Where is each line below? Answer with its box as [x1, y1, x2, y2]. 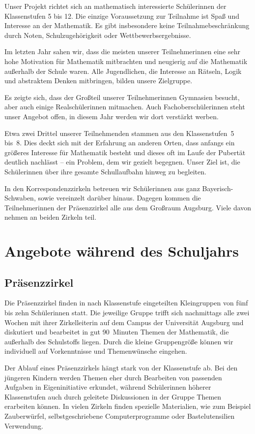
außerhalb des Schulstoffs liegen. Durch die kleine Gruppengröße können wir [4, 336, 233, 346]
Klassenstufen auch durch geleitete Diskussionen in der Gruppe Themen [4, 391, 222, 401]
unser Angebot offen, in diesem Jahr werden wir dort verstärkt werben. [4, 111, 219, 121]
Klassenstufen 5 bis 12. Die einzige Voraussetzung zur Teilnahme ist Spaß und [4, 10, 239, 21]
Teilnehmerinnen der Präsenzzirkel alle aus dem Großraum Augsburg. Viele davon [4, 202, 252, 212]
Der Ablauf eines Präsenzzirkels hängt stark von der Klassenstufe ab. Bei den [4, 363, 238, 373]
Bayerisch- [202, 183, 233, 193]
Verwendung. [4, 420, 44, 431]
